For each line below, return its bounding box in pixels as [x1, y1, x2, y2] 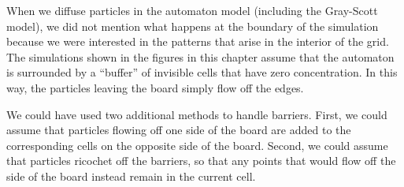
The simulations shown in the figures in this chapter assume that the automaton [6, 48, 395, 65]
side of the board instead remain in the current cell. [6, 167, 256, 184]
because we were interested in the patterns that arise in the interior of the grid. [6, 33, 389, 50]
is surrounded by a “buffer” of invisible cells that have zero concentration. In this [6, 64, 398, 80]
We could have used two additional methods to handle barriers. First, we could [6, 106, 387, 122]
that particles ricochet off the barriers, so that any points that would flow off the [6, 152, 396, 169]
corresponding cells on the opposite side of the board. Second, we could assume [6, 137, 388, 153]
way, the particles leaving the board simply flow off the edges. [6, 79, 304, 95]
